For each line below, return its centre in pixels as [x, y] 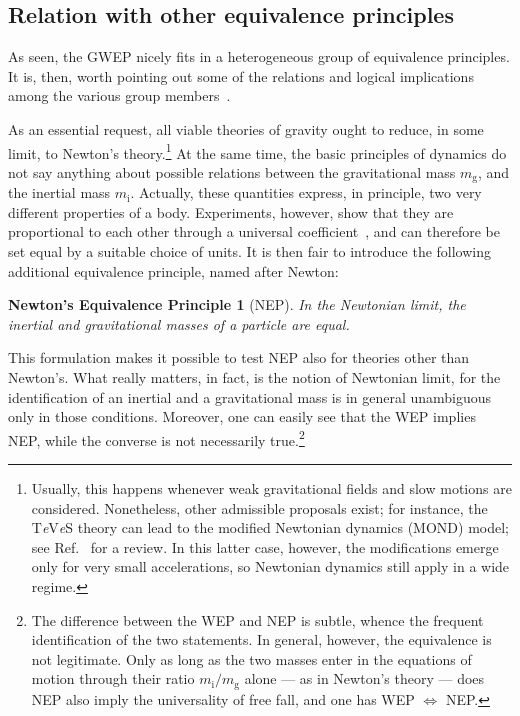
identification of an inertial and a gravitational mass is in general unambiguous [250, 396]
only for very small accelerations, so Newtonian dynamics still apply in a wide [270, 566]
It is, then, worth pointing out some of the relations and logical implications [241, 75]
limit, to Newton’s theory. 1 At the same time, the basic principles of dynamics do [257, 151]
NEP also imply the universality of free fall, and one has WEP [223, 698]
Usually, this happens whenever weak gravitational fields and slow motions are [271, 488]
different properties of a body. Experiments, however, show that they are [231, 211]
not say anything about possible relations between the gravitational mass [232, 171]
